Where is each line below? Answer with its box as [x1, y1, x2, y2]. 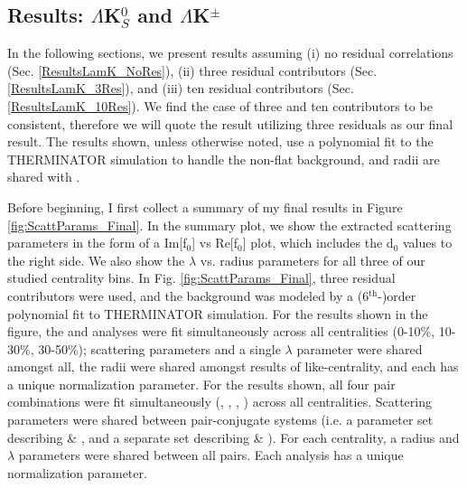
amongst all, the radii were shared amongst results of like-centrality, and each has [7, 357, 459, 376]
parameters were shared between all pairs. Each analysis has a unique [18, 446, 404, 465]
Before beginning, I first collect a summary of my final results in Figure [7, 197, 403, 216]
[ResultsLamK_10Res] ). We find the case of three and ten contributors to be [7, 96, 433, 115]
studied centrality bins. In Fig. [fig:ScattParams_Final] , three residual [7, 268, 396, 287]
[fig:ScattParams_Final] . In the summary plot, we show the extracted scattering [7, 215, 452, 234]
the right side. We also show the [7, 250, 185, 269]
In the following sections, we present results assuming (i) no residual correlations [7, 43, 453, 62]
